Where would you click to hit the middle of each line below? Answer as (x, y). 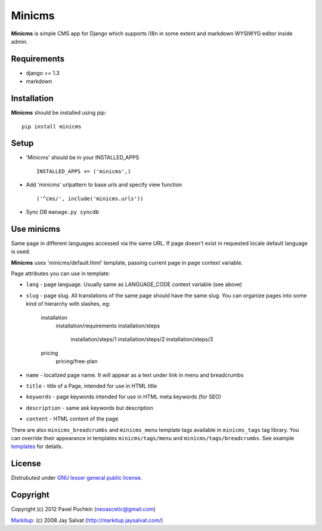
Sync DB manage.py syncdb (63, 212)
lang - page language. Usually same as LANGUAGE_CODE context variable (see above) (134, 284)
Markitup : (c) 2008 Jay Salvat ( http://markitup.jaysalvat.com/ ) (87, 520)
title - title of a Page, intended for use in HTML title (92, 386)
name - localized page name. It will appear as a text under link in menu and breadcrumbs (135, 375)
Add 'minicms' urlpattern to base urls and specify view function (104, 185)
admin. (19, 41)
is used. (21, 251)
